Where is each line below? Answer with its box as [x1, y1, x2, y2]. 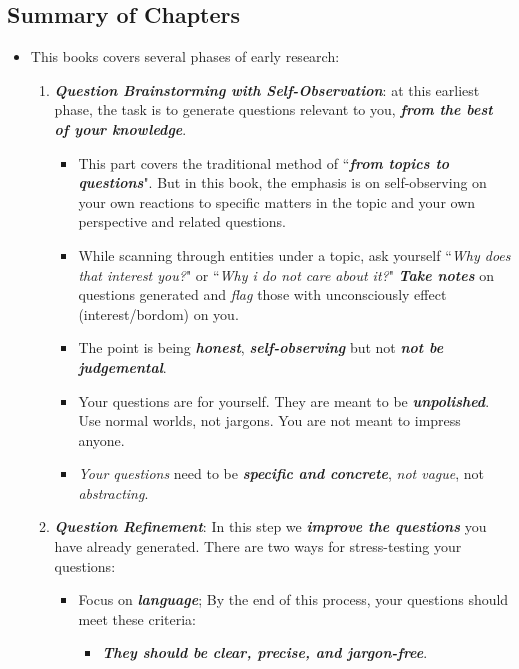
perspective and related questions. [78, 211, 286, 232]
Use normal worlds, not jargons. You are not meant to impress [78, 410, 461, 431]
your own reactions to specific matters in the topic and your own [78, 191, 476, 212]
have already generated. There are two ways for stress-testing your [54, 536, 462, 557]
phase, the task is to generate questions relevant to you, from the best [54, 99, 493, 120]
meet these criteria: [78, 608, 196, 629]
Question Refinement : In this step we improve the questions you [54, 516, 487, 537]
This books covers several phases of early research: [30, 46, 340, 67]
